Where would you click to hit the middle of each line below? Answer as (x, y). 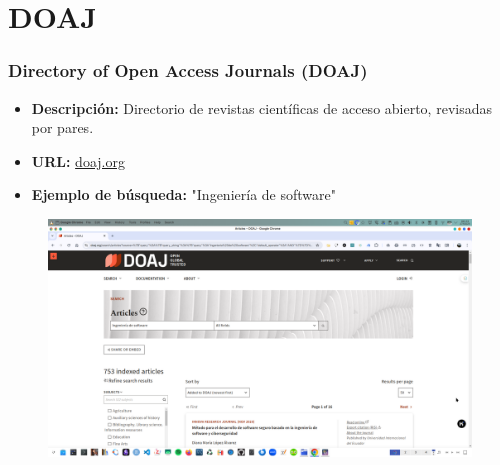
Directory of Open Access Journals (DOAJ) (188, 70)
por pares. (62, 127)
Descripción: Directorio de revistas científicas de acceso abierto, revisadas (261, 107)
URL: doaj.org (78, 160)
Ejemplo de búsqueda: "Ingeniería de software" (183, 194)
